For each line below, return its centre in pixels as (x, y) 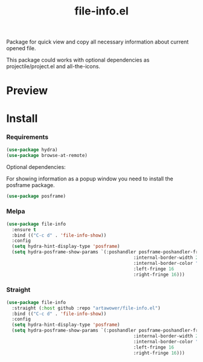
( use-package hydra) (32, 150)
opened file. (21, 48)
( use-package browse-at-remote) (47, 155)
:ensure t (24, 230)
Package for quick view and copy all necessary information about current (98, 42)
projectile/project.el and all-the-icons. (53, 66)
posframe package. (31, 185)
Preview (27, 91)
